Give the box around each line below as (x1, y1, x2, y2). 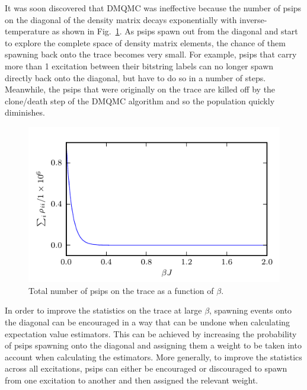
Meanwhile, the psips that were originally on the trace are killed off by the (5, 83, 276, 95)
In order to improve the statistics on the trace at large (5, 304, 202, 317)
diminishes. (5, 106, 45, 119)
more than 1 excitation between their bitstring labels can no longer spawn (5, 59, 274, 72)
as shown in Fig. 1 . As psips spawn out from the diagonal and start (52, 25, 298, 37)
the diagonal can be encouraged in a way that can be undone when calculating (5, 315, 290, 328)
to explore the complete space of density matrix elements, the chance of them (5, 36, 286, 49)
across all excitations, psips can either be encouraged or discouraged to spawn (5, 362, 287, 375)
